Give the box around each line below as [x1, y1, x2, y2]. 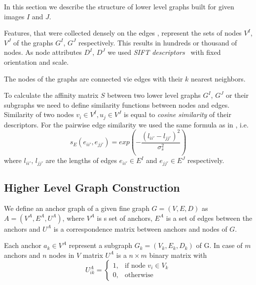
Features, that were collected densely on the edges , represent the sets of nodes [4, 28, 242, 38]
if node [125, 262, 146, 269]
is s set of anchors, [97, 212, 152, 223]
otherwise [125, 272, 153, 279]
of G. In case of [196, 240, 243, 250]
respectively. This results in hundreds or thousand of [78, 37, 237, 47]
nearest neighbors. [191, 73, 246, 83]
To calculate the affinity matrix [4, 90, 99, 100]
